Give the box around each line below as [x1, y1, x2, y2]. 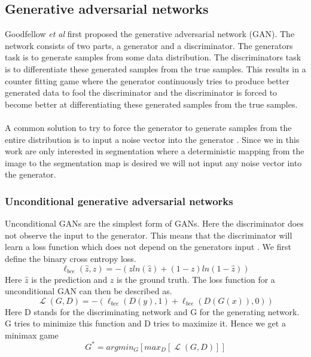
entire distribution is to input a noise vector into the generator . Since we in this [5, 133, 300, 145]
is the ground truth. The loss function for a [117, 273, 275, 285]
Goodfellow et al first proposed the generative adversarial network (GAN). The [5, 28, 295, 40]
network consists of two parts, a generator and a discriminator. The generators [5, 39, 293, 51]
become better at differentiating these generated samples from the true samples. [5, 97, 298, 110]
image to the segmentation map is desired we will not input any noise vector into [5, 156, 302, 169]
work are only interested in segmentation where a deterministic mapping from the [5, 145, 304, 157]
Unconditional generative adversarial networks [5, 193, 233, 208]
